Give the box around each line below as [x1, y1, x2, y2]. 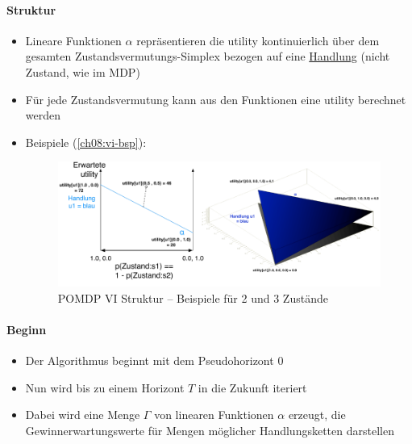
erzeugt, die [288, 406, 346, 423]
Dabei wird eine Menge [25, 406, 140, 423]
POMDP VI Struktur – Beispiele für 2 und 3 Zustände [57, 289, 328, 306]
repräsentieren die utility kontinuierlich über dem [136, 31, 380, 48]
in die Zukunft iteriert [198, 379, 307, 396]
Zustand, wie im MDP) [25, 63, 140, 80]
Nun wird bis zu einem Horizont [25, 379, 185, 396]
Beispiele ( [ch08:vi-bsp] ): [25, 133, 147, 150]
